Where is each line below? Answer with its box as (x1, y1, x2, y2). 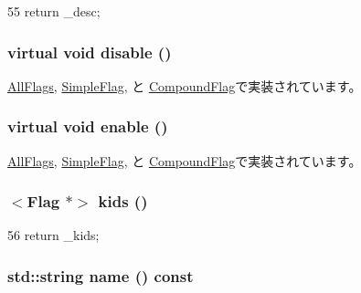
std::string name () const (7, 264, 194, 287)
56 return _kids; (7, 225, 100, 245)
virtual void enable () (7, 115, 168, 138)
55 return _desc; (7, 2, 101, 20)
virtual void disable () (7, 40, 172, 63)
